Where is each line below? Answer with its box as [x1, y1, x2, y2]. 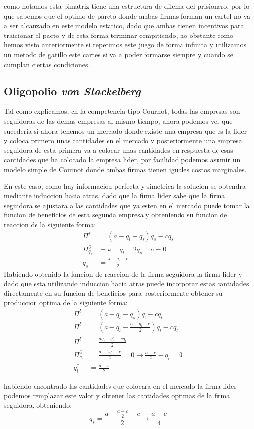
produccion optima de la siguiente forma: [4, 297, 128, 308]
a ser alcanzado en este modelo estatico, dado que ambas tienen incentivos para [4, 20, 244, 31]
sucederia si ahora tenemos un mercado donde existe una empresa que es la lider [4, 125, 247, 136]
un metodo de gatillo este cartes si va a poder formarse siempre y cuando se [4, 49, 233, 59]
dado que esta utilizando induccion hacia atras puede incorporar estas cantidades [4, 278, 249, 288]
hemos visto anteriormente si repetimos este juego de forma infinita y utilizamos [4, 39, 246, 50]
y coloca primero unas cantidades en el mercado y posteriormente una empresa [4, 135, 242, 145]
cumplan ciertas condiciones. [4, 59, 90, 69]
